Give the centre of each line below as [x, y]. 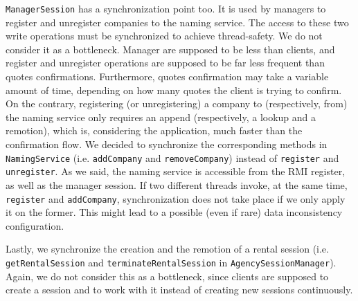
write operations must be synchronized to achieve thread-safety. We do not [164, 36]
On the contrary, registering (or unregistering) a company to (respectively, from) [177, 103]
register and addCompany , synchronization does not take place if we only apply [176, 198]
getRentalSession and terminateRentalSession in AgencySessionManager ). [171, 262]
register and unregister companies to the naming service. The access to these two [177, 22]
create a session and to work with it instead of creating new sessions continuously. [179, 290]
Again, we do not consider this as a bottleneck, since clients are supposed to [167, 276]
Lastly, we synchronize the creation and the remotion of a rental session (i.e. [167, 249]
